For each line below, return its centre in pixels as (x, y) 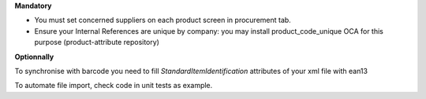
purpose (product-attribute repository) (97, 42)
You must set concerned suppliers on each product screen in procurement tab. (163, 20)
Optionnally (34, 57)
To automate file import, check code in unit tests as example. (114, 86)
